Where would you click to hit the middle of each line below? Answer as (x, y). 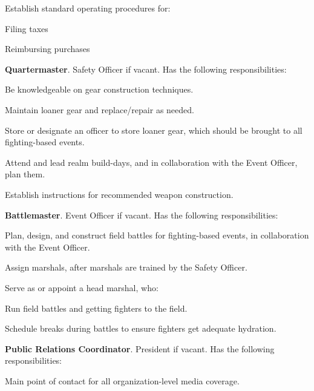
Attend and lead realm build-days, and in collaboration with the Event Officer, (151, 162)
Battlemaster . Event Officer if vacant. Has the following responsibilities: (142, 215)
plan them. (25, 174)
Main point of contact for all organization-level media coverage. (122, 380)
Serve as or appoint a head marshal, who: (82, 287)
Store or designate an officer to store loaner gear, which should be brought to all (154, 130)
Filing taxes (27, 28)
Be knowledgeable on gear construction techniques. (99, 89)
